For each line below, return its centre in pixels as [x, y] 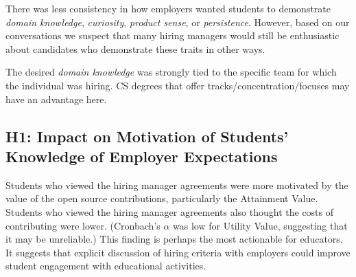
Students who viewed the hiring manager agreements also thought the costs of [170, 211]
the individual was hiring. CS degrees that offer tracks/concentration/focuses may [178, 85]
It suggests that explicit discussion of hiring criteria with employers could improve [178, 252]
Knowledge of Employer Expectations [142, 156]
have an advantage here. [56, 99]
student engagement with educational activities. [106, 266]
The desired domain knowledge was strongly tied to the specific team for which [171, 72]
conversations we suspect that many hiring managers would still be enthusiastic [173, 35]
